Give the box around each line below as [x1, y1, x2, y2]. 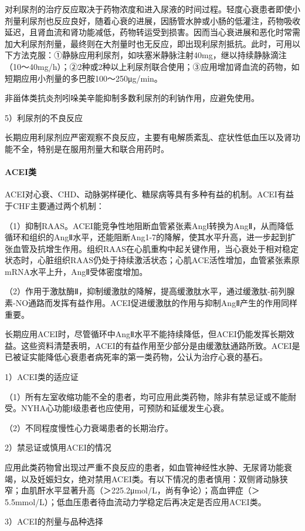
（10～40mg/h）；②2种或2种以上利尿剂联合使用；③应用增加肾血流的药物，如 [5, 60, 300, 72]
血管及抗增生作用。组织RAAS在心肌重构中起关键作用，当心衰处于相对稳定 [12, 242, 299, 254]
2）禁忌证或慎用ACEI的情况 [5, 441, 111, 453]
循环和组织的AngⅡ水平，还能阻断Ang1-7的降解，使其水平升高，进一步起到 [5, 231, 288, 243]
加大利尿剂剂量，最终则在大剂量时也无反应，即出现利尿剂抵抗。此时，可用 [5, 37, 292, 49]
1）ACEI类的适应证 [5, 371, 79, 383]
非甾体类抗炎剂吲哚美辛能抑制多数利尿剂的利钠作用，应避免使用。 [5, 92, 259, 104]
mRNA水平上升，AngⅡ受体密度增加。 [5, 265, 148, 277]
